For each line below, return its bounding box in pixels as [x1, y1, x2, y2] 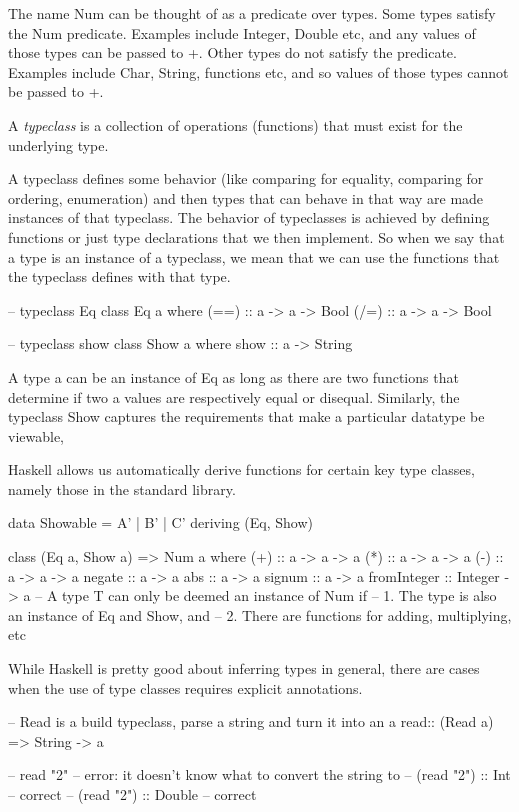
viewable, [8, 425, 64, 446]
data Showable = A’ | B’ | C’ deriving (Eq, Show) [8, 512, 313, 533]
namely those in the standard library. [8, 478, 236, 499]
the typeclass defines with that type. [8, 266, 231, 287]
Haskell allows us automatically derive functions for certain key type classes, [8, 459, 475, 480]
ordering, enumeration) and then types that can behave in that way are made [8, 187, 484, 208]
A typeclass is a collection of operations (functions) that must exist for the [8, 114, 463, 135]
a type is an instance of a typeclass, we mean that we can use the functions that [8, 246, 500, 267]
